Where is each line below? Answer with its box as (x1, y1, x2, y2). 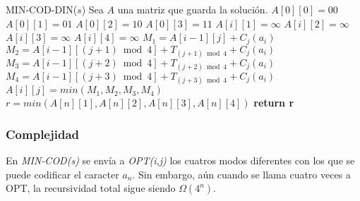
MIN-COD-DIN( (6, 2, 78, 16)
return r (253, 95, 294, 110)
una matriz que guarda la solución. (117, 2, 268, 16)
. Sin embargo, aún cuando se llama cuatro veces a (132, 166, 351, 181)
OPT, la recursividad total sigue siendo (6, 181, 176, 195)
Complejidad (6, 125, 79, 142)
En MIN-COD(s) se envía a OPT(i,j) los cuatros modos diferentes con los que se (6, 153, 355, 168)
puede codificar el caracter (6, 166, 119, 181)
